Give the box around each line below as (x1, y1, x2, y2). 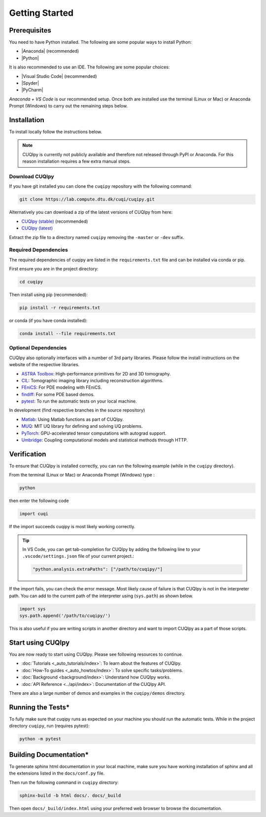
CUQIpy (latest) (21, 225, 53, 231)
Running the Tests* (9, 703, 70, 712)
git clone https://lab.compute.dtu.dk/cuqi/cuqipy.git (19, 197, 155, 202)
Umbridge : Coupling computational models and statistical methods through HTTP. (21, 437, 188, 443)
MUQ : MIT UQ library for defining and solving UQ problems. (21, 423, 143, 429)
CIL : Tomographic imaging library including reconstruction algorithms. (21, 377, 164, 383)
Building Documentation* (9, 750, 89, 759)
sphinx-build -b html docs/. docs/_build (19, 792, 121, 798)
